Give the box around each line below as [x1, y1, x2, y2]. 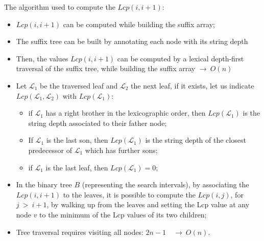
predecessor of [28, 144, 72, 155]
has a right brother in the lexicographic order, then [45, 107, 206, 118]
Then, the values [16, 53, 68, 63]
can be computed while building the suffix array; [63, 18, 215, 29]
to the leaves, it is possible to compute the [63, 189, 196, 200]
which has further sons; [85, 144, 158, 155]
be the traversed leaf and [40, 80, 118, 91]
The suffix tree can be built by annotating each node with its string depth [16, 36, 248, 47]
